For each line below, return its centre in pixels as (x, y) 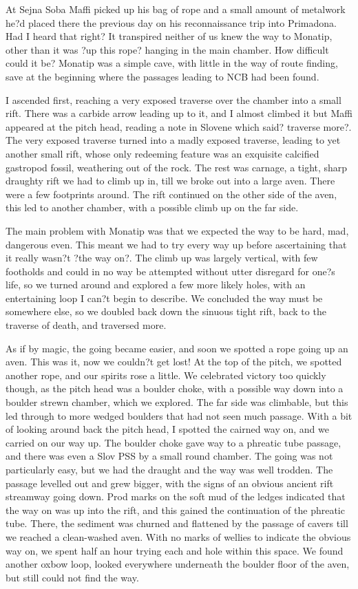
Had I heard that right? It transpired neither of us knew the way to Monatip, (169, 36)
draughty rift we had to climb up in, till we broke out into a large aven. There (170, 181)
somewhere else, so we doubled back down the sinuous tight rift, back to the (166, 311)
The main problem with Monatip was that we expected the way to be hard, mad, (177, 230)
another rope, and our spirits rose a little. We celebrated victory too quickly (166, 375)
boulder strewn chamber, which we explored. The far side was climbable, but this (177, 402)
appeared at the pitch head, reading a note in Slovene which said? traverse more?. (179, 126)
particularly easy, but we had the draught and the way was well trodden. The (169, 469)
